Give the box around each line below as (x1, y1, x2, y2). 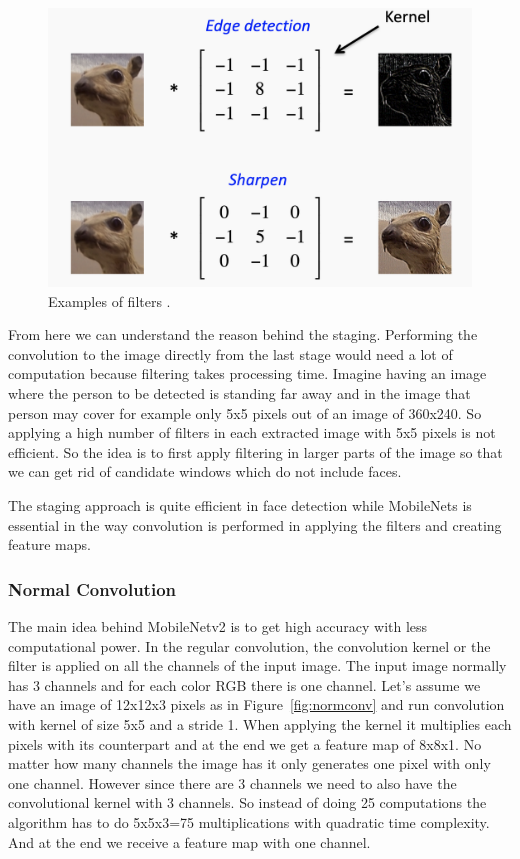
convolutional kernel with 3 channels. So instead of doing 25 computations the (8, 792, 487, 813)
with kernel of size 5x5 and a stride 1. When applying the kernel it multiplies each (8, 713, 512, 734)
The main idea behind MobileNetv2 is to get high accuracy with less (8, 616, 428, 637)
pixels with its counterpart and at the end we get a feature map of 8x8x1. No (8, 733, 482, 754)
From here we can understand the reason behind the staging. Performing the (8, 324, 478, 345)
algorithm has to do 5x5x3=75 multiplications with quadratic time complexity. (8, 811, 490, 832)
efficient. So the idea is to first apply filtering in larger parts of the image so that (8, 441, 503, 462)
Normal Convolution (8, 576, 176, 601)
